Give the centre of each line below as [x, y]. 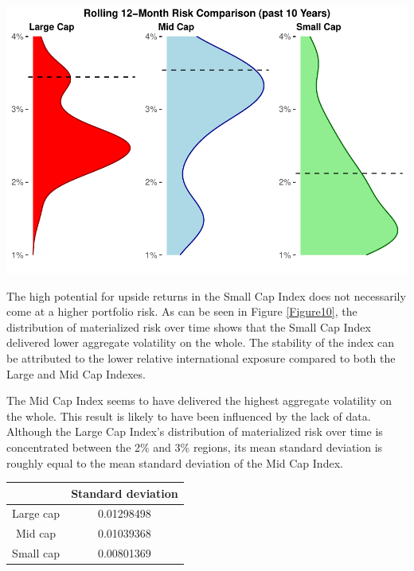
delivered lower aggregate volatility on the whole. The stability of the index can [201, 342]
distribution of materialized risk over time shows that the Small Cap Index [189, 326]
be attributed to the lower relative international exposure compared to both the [201, 357]
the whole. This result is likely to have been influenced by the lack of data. [189, 416]
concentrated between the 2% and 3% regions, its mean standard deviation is [195, 447]
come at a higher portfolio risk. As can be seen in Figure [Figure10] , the [182, 311]
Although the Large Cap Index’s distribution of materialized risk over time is [195, 431]
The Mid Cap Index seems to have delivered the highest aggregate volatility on [199, 400]
